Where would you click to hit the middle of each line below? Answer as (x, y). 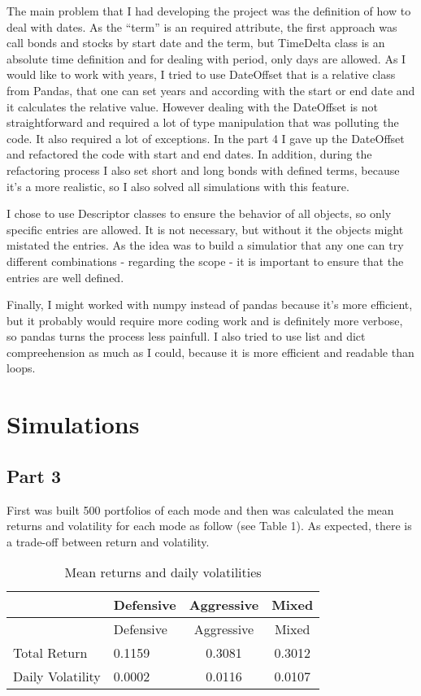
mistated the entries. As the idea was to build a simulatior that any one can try (205, 245)
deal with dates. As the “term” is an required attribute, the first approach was (202, 26)
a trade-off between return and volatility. (108, 541)
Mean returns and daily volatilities (163, 572)
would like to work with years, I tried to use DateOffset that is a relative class (201, 74)
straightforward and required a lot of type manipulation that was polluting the (203, 122)
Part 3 (34, 475)
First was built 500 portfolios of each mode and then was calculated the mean (200, 509)
